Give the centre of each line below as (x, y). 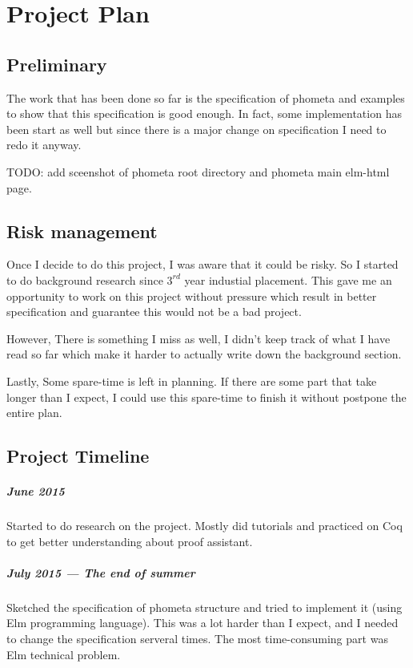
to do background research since (85, 279)
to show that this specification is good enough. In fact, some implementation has (204, 113)
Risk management (82, 231)
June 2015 (36, 491)
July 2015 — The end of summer (101, 572)
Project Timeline (78, 456)
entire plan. (34, 413)
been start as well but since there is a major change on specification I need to (196, 129)
